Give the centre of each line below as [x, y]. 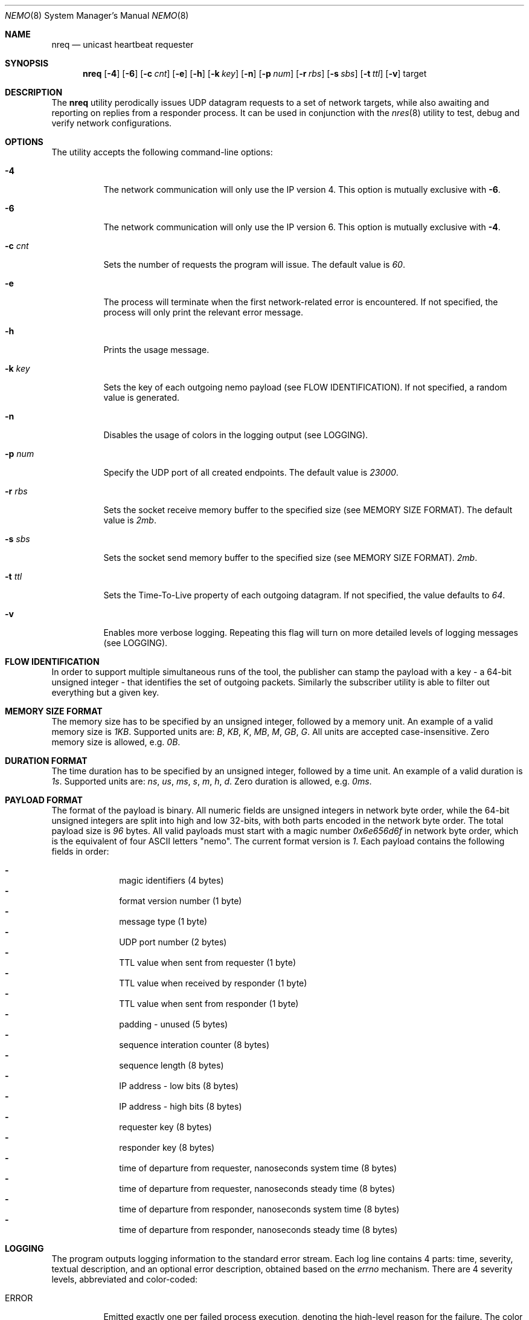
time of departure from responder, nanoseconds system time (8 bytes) [259, 1209]
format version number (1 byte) [181, 901]
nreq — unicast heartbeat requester [123, 44]
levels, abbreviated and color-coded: [125, 1279]
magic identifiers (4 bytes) [172, 880]
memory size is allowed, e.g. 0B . [116, 742]
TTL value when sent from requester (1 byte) [208, 962]
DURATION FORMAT [46, 761]
